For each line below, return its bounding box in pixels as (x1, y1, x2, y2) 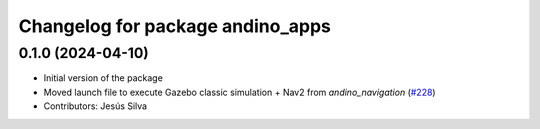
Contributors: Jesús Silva (43, 100, 148, 112)
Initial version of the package (43, 72, 164, 84)
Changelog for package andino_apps (18, 15, 332, 37)
